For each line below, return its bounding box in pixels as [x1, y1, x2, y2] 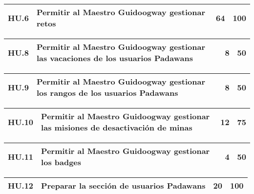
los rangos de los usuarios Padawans [36, 87, 178, 98]
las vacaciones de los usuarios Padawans [36, 52, 193, 64]
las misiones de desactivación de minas [41, 122, 192, 133]
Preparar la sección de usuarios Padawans [41, 180, 206, 191]
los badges [41, 156, 82, 168]
